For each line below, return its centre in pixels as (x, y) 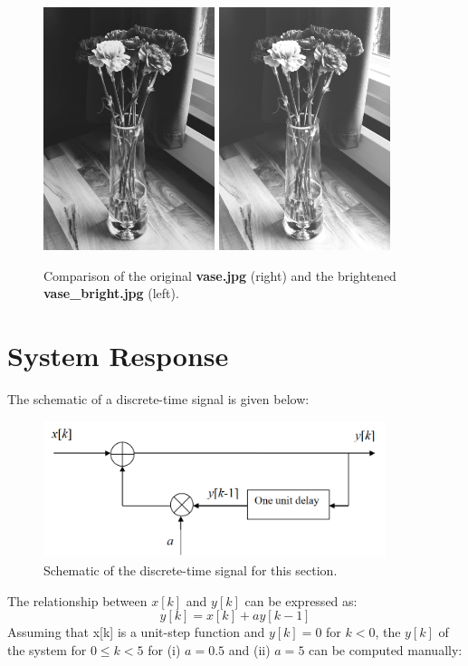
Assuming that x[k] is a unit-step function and (136, 632)
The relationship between (77, 600)
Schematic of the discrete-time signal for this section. (191, 570)
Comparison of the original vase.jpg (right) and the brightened (220, 275)
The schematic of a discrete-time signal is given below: (158, 398)
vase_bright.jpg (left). (111, 293)
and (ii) (249, 649)
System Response (118, 355)
